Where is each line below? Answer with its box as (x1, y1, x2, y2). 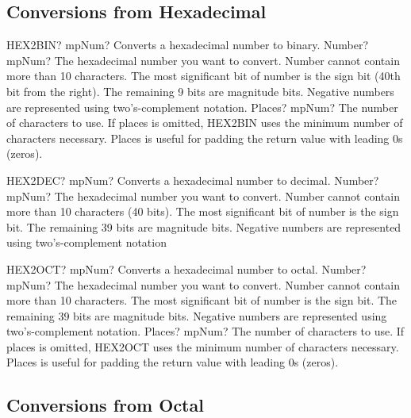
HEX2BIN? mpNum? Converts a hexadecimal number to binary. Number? (6, 36, 369, 53)
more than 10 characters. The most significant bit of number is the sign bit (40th (6, 67, 401, 84)
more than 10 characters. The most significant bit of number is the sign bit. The (6, 292, 398, 309)
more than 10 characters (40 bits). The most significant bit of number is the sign (6, 203, 399, 220)
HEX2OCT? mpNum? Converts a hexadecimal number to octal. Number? (6, 260, 367, 277)
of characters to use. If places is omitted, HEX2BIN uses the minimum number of (6, 114, 403, 131)
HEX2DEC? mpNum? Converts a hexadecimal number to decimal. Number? (6, 171, 379, 188)
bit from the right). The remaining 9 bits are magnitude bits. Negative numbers (6, 82, 394, 99)
